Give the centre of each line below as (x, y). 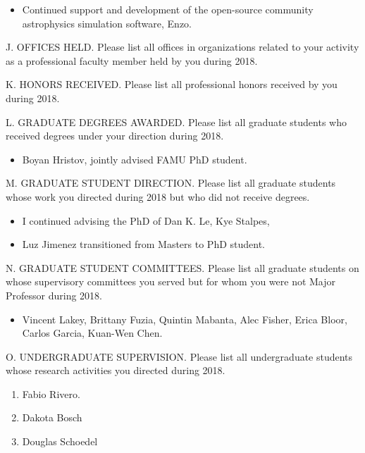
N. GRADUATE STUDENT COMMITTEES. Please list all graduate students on (182, 267)
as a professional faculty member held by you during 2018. (132, 60)
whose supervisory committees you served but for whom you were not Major (171, 281)
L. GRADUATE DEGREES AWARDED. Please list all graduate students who (176, 122)
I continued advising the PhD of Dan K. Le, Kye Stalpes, (146, 220)
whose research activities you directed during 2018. (116, 370)
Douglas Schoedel (60, 441)
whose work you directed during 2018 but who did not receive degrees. (158, 196)
